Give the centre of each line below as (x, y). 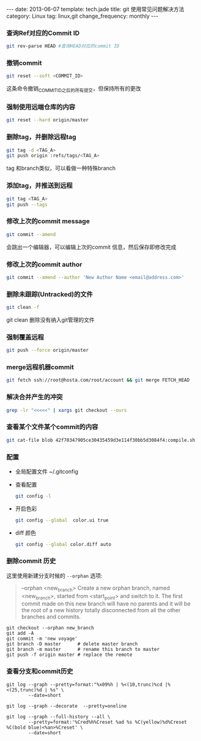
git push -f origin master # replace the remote (69, 655)
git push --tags (27, 204)
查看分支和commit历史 (40, 671)
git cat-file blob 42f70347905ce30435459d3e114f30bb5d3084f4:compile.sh (101, 440)
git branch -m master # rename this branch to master (83, 650)
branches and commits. (51, 617)
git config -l (33, 496)
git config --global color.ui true (62, 520)
